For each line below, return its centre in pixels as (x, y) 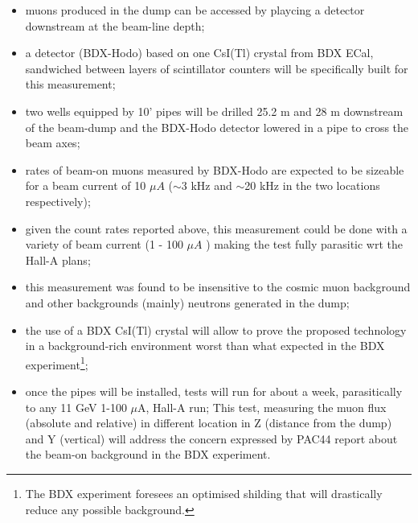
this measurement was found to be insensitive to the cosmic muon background (218, 287)
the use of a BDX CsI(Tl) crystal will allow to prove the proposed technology (216, 329)
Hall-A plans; (58, 259)
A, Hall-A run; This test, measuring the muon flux (262, 407)
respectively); (58, 201)
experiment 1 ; (57, 363)
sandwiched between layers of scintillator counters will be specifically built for (217, 68)
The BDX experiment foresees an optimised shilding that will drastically (204, 493)
